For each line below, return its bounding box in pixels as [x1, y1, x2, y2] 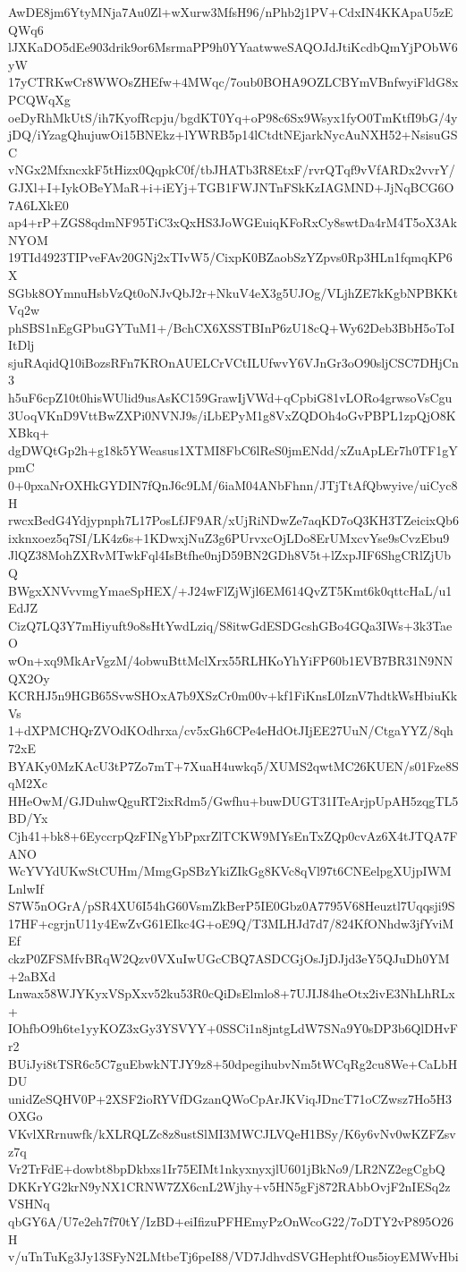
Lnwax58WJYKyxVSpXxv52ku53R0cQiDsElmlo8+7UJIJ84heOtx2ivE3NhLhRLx [8, 984, 455, 1003]
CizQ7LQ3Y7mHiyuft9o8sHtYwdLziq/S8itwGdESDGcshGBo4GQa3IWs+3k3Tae [8, 615, 453, 634]
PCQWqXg [8, 89, 71, 108]
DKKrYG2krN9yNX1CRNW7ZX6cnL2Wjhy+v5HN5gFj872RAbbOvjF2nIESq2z [8, 1176, 451, 1195]
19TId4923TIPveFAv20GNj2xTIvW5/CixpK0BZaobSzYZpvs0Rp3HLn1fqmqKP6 [8, 248, 453, 267]
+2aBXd [8, 966, 56, 985]
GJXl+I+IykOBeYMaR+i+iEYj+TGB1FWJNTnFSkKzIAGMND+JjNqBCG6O [8, 177, 454, 196]
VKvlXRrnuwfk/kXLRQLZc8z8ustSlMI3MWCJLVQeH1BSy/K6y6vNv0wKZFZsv [8, 1124, 456, 1142]
